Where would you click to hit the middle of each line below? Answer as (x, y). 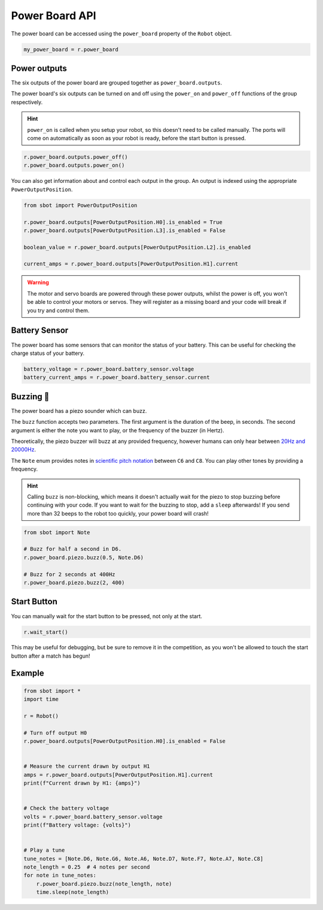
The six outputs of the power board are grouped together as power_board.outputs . (117, 83)
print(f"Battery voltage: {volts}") (77, 825)
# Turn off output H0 (55, 733)
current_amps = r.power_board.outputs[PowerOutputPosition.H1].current (131, 264)
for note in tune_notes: (60, 876)
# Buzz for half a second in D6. (73, 549)
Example (28, 673)
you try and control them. (58, 310)
